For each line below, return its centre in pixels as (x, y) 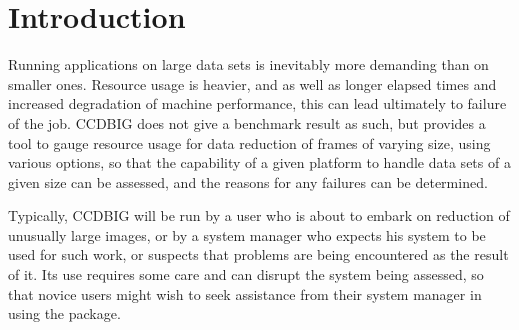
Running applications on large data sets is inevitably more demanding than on (248, 64)
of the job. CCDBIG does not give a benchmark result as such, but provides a (247, 122)
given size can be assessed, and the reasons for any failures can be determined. (248, 181)
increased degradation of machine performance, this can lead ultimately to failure (257, 103)
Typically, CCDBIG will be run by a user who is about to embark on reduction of (259, 215)
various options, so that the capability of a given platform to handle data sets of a (259, 162)
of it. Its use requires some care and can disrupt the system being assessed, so (246, 274)
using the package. (64, 313)
